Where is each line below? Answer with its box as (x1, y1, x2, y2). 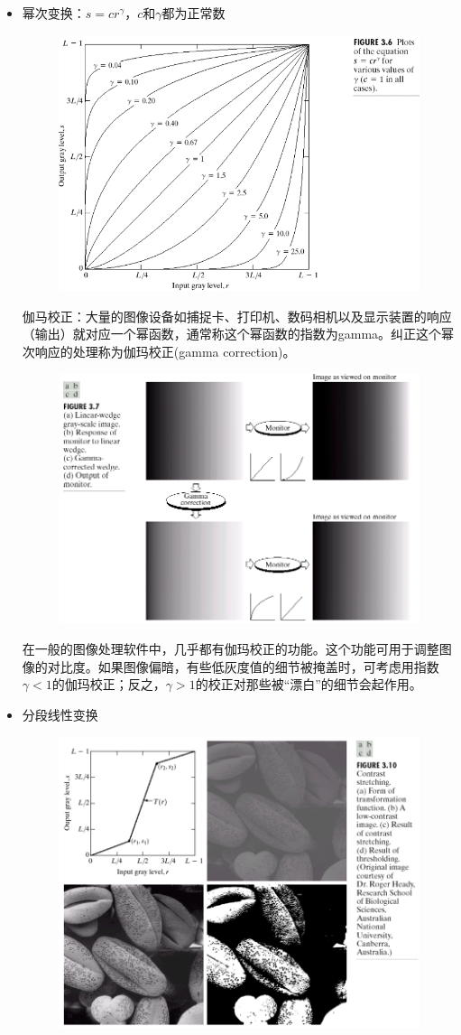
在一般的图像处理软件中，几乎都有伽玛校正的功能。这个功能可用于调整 (22, 639, 439, 658)
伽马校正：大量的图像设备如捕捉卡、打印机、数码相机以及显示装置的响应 (22, 306, 452, 325)
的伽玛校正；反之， (51, 675, 166, 694)
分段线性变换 (22, 704, 98, 723)
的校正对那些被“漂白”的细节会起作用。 (195, 675, 422, 694)
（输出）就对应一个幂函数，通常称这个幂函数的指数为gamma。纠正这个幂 (22, 324, 455, 343)
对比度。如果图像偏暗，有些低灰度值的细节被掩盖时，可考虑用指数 (47, 657, 439, 676)
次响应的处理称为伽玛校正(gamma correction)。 (22, 342, 296, 361)
